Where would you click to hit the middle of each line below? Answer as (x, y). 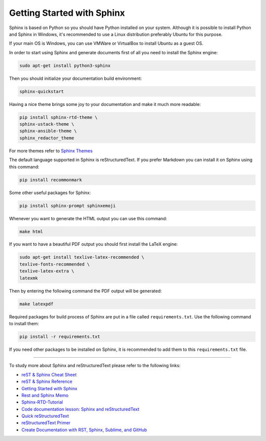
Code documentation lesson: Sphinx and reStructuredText (81, 409)
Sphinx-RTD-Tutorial (42, 402)
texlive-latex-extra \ (47, 271)
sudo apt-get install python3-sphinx (65, 66)
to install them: (24, 323)
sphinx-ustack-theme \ (47, 124)
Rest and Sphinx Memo (45, 395)
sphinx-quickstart (42, 91)
